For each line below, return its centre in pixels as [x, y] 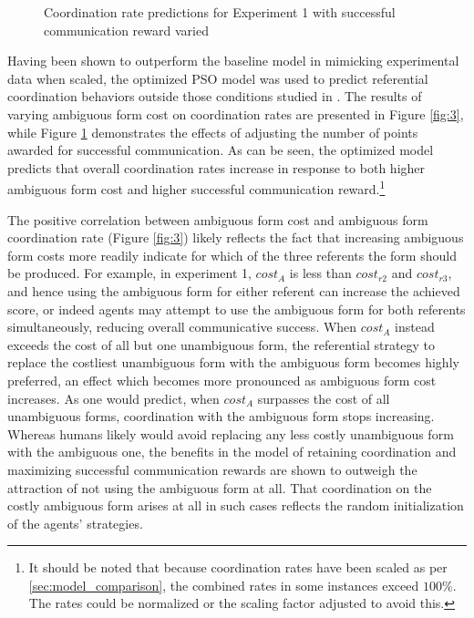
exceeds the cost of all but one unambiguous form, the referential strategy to [222, 344]
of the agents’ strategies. [75, 523]
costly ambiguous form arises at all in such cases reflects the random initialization [236, 505]
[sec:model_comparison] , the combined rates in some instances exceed [224, 585]
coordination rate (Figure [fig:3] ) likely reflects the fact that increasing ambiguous [236, 237]
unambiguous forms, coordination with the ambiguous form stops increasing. [221, 416]
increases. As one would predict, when [113, 398]
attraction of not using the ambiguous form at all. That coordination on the [220, 487]
